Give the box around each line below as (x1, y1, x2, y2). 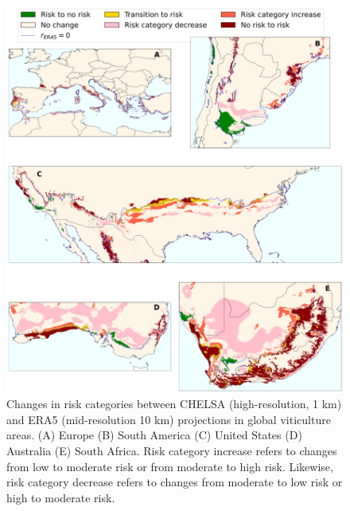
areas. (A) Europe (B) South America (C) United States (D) (6, 426, 302, 443)
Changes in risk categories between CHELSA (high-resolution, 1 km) (6, 395, 342, 412)
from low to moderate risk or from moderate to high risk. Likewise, (6, 458, 333, 474)
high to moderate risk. (6, 489, 115, 505)
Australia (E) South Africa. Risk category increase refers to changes (6, 442, 337, 458)
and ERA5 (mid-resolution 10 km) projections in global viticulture (6, 411, 331, 427)
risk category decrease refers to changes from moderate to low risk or (6, 474, 343, 490)
